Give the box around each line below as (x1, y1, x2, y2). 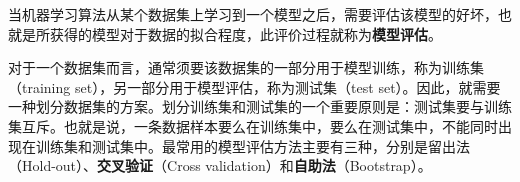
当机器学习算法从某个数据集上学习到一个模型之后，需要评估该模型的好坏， (8, 4, 498, 24)
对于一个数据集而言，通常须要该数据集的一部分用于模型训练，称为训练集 (8, 57, 484, 78)
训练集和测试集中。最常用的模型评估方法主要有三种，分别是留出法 (35, 135, 470, 156)
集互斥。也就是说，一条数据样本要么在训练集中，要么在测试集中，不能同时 (8, 115, 498, 136)
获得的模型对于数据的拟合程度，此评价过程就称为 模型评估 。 (49, 23, 442, 44)
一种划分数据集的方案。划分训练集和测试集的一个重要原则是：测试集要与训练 (8, 96, 512, 117)
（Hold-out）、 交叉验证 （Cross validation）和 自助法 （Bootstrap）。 (8, 155, 432, 176)
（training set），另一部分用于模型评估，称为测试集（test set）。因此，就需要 (8, 76, 501, 97)
